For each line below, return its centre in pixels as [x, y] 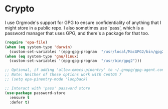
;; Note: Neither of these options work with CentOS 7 [63, 75]
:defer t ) [19, 102]
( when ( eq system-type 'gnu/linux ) [42, 56]
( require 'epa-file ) [26, 42]
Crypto [20, 9]
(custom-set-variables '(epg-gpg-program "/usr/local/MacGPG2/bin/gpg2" [88, 51]
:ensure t [19, 97]
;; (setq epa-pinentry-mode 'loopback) [46, 79]
